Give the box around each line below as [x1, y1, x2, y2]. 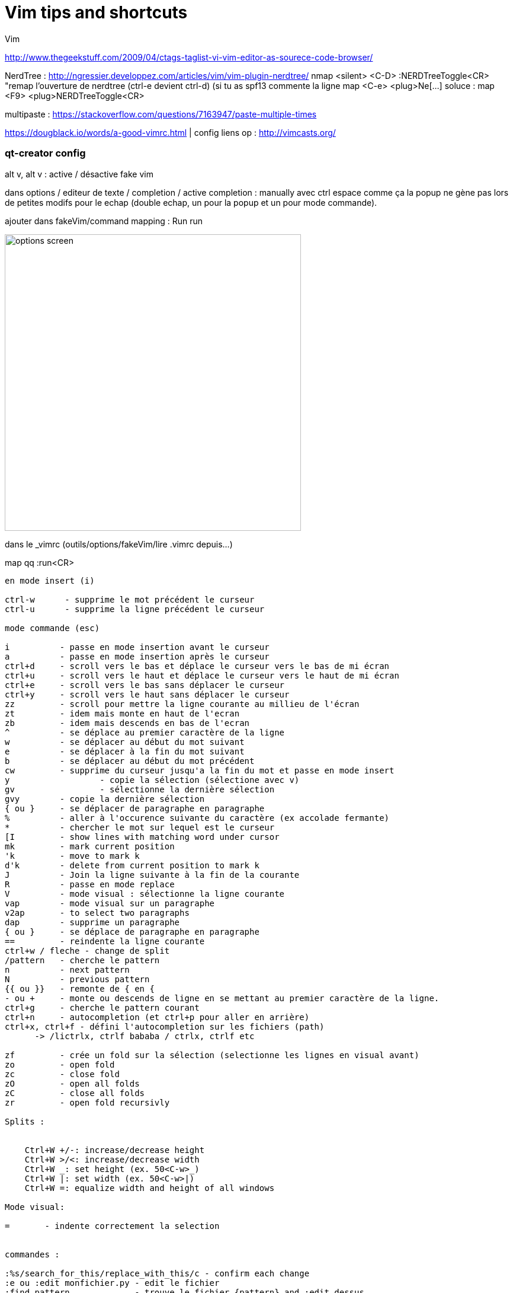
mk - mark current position [5, 841, 175, 851]
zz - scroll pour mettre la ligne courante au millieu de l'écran [5, 699, 360, 709]
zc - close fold [5, 1069, 120, 1079]
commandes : [5, 1249, 60, 1259]
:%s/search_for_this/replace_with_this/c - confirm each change [5, 1268, 310, 1278]
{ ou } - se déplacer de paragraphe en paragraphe [5, 803, 265, 813]
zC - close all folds [5, 1088, 145, 1098]
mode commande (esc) [5, 623, 100, 633]
